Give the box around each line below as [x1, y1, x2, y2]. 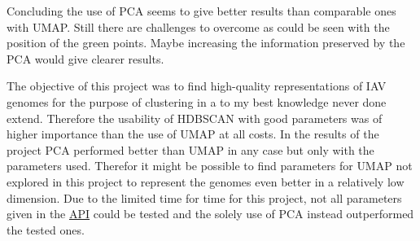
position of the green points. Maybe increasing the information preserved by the [7, 34, 405, 51]
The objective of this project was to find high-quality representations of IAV [7, 77, 387, 94]
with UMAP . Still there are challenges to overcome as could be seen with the [7, 18, 390, 35]
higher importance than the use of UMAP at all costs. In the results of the [7, 125, 379, 142]
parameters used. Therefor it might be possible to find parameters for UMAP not [7, 157, 413, 174]
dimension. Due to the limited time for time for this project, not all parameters [7, 189, 402, 206]
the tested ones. [7, 221, 85, 238]
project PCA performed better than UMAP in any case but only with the [7, 141, 374, 158]
